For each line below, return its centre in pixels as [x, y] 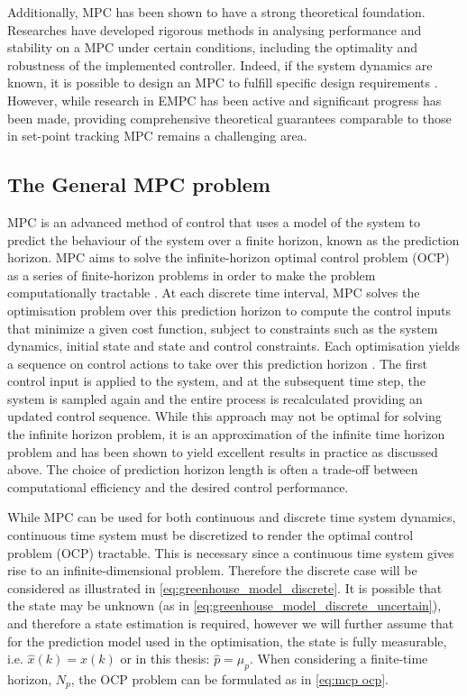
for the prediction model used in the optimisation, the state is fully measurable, [227, 641]
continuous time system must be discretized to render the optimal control [211, 535]
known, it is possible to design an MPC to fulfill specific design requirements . [223, 82]
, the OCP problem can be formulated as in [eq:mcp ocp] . [229, 679]
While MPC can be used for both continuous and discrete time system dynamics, [232, 517]
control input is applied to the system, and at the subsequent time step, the [217, 381]
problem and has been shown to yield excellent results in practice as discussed [223, 451]
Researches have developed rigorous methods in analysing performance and [215, 29]
